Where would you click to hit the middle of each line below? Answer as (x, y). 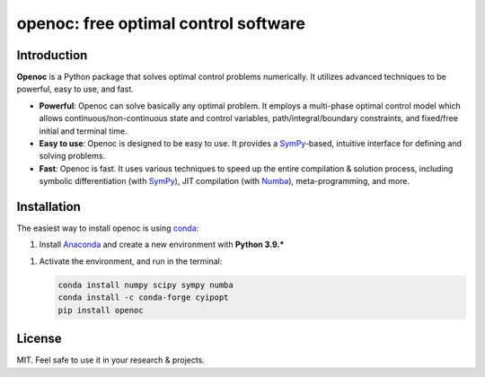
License (39, 339)
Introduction (52, 55)
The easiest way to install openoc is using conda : (108, 228)
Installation (48, 207)
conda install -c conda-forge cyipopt (143, 298)
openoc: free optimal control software (161, 23)
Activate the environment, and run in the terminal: (131, 261)
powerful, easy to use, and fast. (75, 89)
